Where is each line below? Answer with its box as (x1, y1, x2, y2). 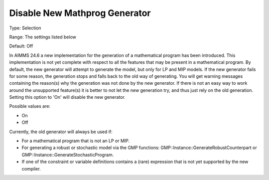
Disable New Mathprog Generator (9, 7, 151, 18)
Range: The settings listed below (9, 34, 77, 40)
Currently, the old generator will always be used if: (9, 129, 113, 135)
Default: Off (9, 43, 33, 49)
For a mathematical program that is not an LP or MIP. (21, 138, 130, 144)
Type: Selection (9, 25, 42, 31)
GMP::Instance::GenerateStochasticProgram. (21, 152, 114, 158)
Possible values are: (9, 103, 51, 109)
